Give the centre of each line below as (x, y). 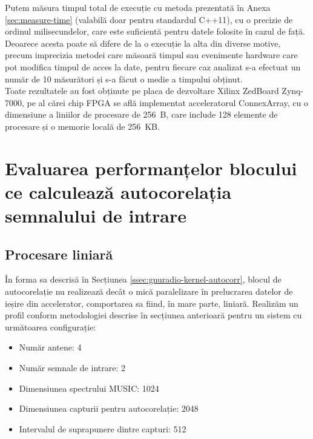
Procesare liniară (59, 254)
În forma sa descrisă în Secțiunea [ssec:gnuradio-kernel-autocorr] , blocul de (143, 279)
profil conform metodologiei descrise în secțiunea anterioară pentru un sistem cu (153, 315)
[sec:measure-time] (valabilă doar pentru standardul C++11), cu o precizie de (149, 19)
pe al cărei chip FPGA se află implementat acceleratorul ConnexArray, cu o (167, 102)
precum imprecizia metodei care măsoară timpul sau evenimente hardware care (151, 55)
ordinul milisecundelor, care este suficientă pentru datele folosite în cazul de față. (155, 31)
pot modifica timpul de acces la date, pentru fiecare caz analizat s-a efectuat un (153, 66)
